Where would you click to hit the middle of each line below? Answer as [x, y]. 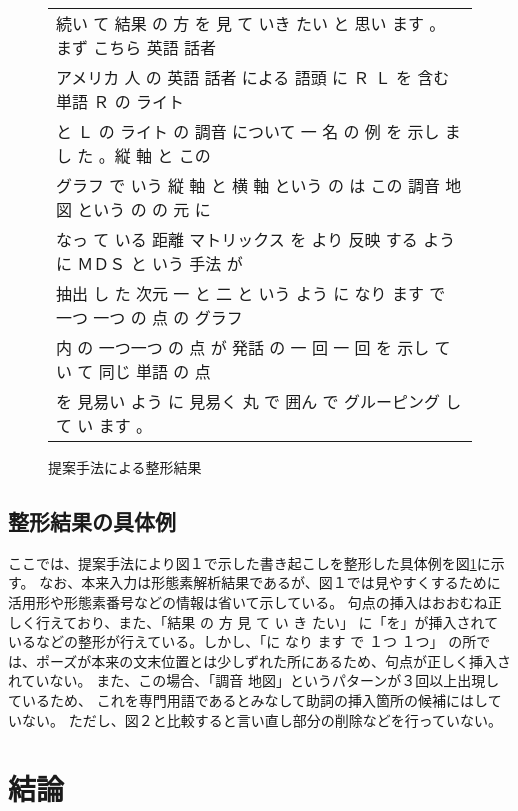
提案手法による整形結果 [125, 467]
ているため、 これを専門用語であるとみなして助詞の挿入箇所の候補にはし [248, 699]
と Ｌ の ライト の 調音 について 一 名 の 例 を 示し [248, 131]
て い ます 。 [104, 425]
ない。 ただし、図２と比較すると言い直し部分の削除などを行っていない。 [261, 719]
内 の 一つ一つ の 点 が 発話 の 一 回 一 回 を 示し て [253, 347]
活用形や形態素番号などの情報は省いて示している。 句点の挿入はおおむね [248, 601]
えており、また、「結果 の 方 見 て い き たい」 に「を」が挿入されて [274, 621]
